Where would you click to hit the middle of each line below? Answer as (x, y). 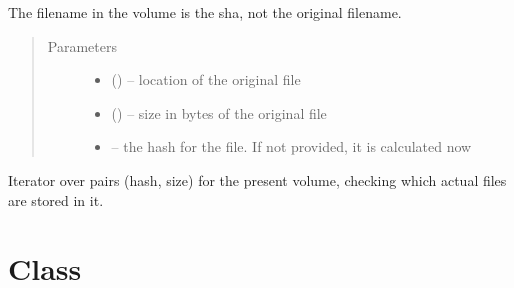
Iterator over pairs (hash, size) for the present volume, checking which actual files (257, 179)
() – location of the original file (206, 79)
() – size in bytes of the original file (219, 112)
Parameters (82, 45)
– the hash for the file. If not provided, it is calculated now (291, 146)
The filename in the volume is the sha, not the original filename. (205, 12)
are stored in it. (56, 199)
